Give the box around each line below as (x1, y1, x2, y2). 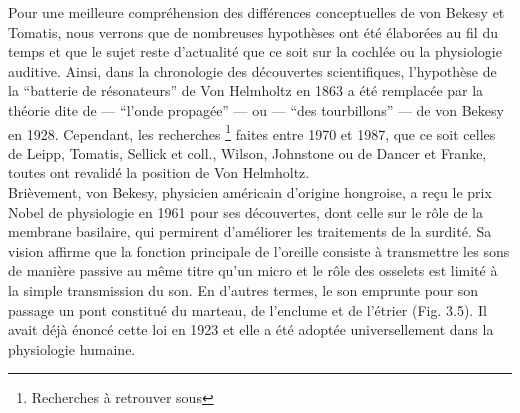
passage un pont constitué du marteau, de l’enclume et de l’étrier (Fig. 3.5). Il (8, 299, 487, 320)
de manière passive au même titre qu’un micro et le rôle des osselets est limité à (8, 260, 498, 281)
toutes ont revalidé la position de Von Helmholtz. (8, 162, 310, 183)
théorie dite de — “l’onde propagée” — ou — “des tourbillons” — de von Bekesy (8, 99, 504, 120)
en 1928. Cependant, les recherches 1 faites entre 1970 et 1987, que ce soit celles (8, 120, 496, 144)
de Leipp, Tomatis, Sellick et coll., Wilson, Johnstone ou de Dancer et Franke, (8, 142, 487, 163)
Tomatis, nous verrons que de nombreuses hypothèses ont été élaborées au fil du (8, 21, 498, 42)
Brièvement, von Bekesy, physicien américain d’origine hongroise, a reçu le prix (8, 182, 492, 202)
